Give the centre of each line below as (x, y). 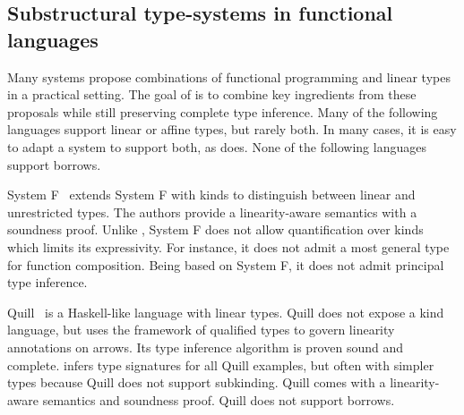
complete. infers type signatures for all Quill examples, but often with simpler (221, 364)
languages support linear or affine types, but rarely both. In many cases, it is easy (232, 129)
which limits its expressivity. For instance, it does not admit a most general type (228, 246)
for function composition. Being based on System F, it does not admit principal (226, 264)
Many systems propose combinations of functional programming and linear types (229, 76)
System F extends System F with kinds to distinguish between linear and (211, 195)
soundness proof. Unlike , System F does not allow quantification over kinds (215, 229)
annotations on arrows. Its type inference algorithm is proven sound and (205, 347)
